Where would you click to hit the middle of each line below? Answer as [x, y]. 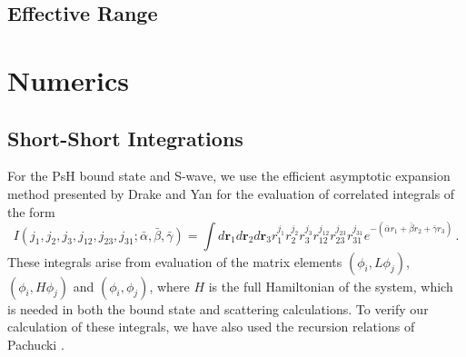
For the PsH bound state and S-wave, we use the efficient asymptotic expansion [229, 176]
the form [31, 211]
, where [169, 286]
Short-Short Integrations [125, 138]
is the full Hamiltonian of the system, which [331, 286]
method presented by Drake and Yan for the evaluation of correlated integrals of [231, 193]
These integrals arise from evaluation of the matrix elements [175, 261]
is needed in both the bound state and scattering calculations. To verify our [218, 308]
